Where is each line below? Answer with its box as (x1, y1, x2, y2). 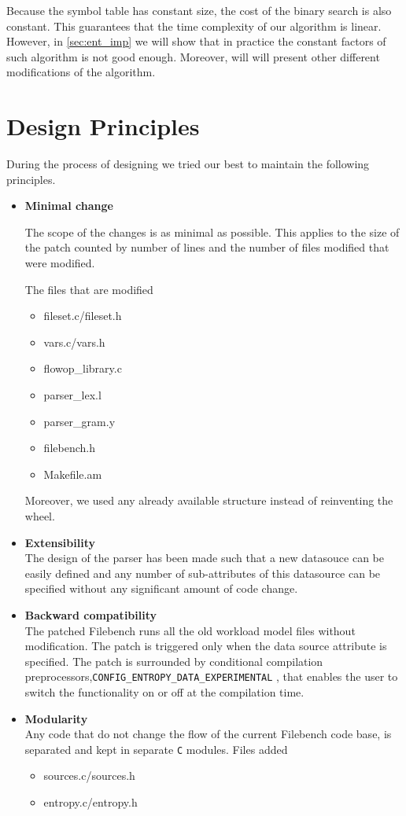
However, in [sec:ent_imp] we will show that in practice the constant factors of (6, 33, 386, 50)
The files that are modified (24, 281, 153, 297)
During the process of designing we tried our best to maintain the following (6, 156, 370, 172)
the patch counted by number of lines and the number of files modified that (24, 239, 389, 255)
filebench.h (43, 439, 95, 456)
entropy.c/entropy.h (43, 794, 138, 810)
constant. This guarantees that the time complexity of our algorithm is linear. (6, 17, 382, 34)
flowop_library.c (43, 360, 122, 377)
